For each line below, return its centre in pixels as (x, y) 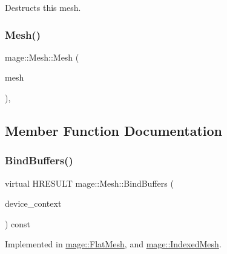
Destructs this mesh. (43, 7)
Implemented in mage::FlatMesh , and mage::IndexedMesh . (113, 244)
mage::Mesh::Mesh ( (42, 57)
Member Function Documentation (114, 130)
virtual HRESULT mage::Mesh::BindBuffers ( (89, 183)
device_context (33, 203)
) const (18, 223)
